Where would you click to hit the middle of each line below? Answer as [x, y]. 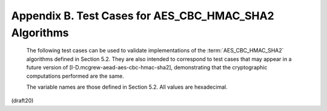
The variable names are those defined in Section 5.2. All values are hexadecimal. [127, 87]
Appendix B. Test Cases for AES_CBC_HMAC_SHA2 [143, 16]
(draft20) [22, 101]
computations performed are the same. [75, 76]
